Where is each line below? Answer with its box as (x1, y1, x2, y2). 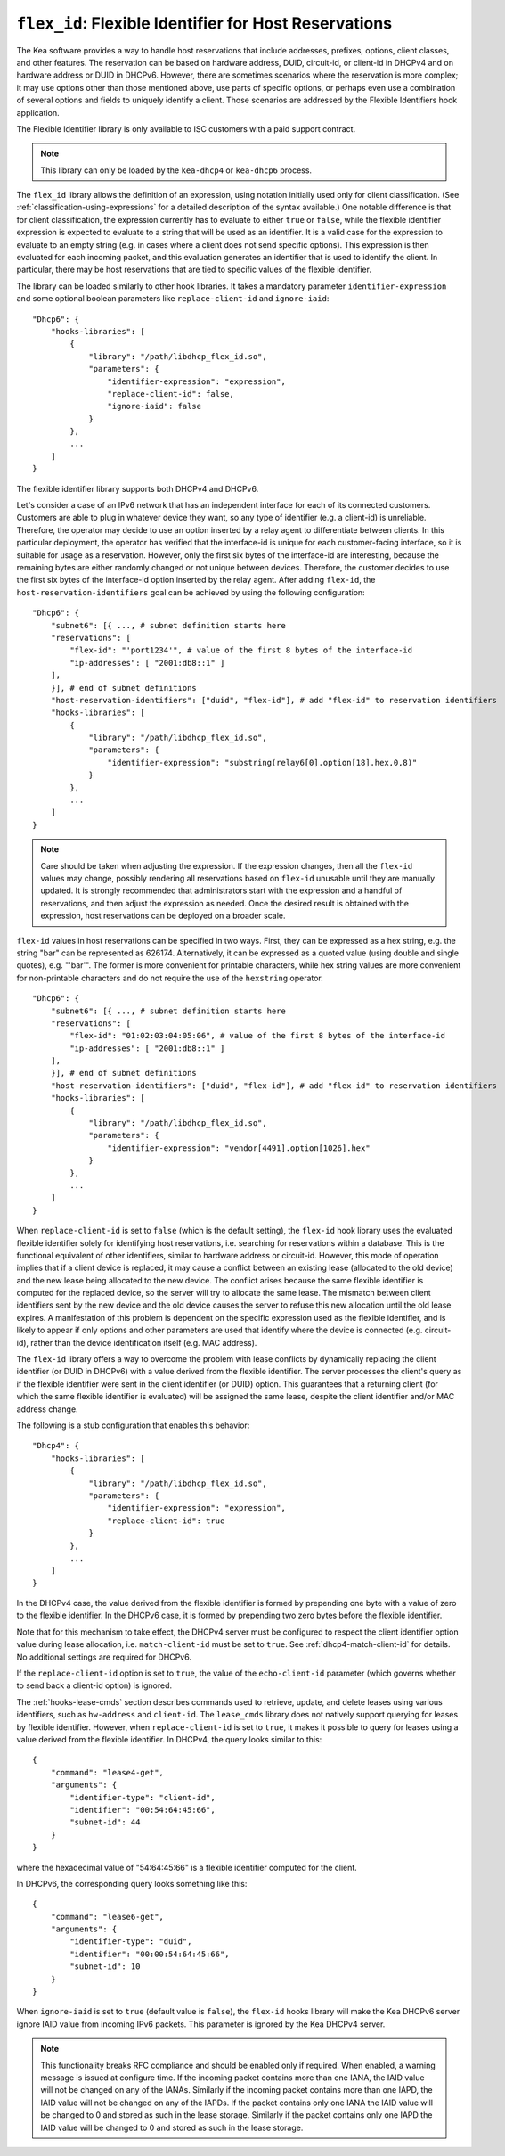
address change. (16, 1404, 79, 1414)
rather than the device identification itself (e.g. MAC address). (30, 1337, 257, 1348)
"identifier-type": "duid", (69, 1937, 192, 1947)
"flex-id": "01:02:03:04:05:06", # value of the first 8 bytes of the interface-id (69, 1030, 445, 1041)
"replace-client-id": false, (107, 389, 235, 398)
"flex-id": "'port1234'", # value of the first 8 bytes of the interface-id (69, 645, 413, 655)
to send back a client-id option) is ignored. (16, 1680, 173, 1691)
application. (16, 107, 60, 118)
